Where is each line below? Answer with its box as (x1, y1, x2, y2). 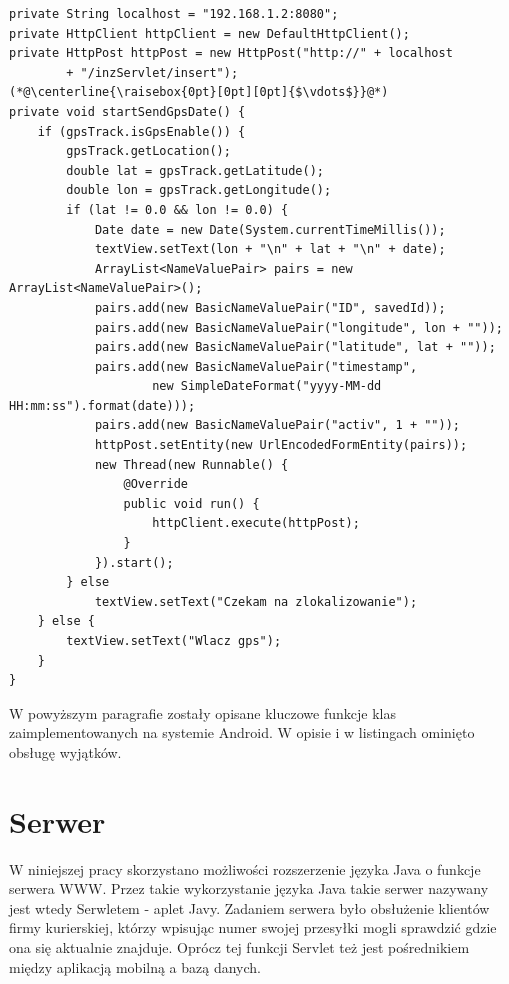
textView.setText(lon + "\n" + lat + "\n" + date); (94, 242, 446, 257)
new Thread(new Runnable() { (94, 457, 289, 472)
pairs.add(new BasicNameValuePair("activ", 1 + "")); (94, 418, 461, 433)
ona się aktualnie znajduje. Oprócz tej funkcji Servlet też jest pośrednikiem (9, 937, 470, 958)
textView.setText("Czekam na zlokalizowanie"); (94, 594, 418, 609)
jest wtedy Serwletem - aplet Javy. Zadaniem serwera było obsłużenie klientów (9, 897, 490, 918)
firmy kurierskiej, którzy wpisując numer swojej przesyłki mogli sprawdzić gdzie (9, 917, 497, 938)
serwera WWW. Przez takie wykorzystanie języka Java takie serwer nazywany (9, 878, 489, 899)
